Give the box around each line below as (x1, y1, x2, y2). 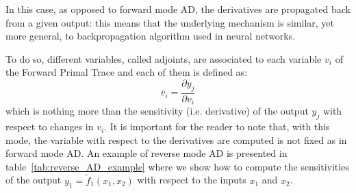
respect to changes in (5, 119, 94, 134)
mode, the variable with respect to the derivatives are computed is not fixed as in (5, 132, 347, 147)
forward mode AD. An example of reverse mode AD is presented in (5, 146, 288, 160)
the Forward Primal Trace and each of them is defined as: (5, 65, 248, 79)
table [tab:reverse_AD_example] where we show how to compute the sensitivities (5, 159, 349, 173)
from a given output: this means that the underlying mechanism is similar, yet (5, 15, 335, 29)
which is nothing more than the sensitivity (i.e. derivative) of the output (5, 104, 309, 118)
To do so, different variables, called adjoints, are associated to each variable (5, 51, 322, 65)
